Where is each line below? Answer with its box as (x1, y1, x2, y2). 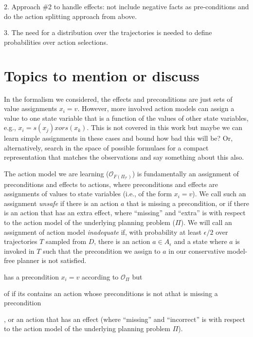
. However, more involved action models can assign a (77, 103, 235, 113)
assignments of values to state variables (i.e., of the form (4, 188, 172, 199)
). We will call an (181, 217, 232, 227)
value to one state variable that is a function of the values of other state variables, (4, 112, 249, 123)
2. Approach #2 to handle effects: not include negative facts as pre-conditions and (4, 1, 249, 11)
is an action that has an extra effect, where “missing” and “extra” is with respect (4, 207, 246, 218)
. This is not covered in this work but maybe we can (87, 122, 242, 132)
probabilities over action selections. (4, 37, 108, 47)
